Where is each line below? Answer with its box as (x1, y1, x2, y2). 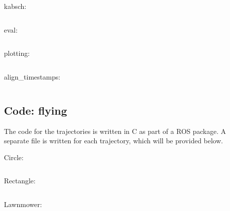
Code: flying (4, 102, 67, 118)
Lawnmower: (4, 199, 42, 209)
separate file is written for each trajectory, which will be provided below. (4, 135, 223, 146)
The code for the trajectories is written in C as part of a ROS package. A (4, 126, 226, 136)
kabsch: (4, 1, 27, 11)
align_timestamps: (4, 71, 61, 82)
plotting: (4, 48, 30, 58)
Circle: (4, 152, 24, 162)
